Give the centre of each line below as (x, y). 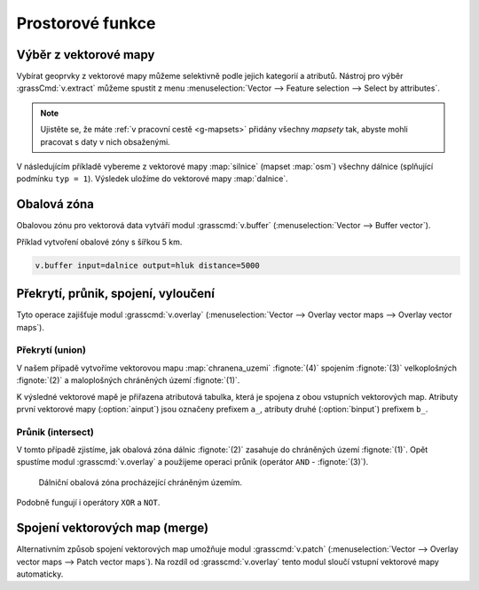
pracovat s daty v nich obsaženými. (105, 141)
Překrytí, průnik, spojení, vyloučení (115, 294)
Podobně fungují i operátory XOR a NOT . (88, 503)
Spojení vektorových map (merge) (112, 528)
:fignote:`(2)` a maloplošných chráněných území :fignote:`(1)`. (128, 380)
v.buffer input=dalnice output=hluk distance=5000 (148, 265)
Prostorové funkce (86, 23)
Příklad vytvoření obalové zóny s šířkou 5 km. (99, 242)
